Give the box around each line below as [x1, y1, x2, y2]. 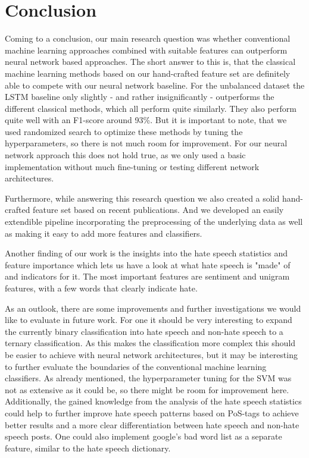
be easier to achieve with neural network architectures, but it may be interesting [5, 348, 298, 360]
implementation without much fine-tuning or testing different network [5, 160, 260, 172]
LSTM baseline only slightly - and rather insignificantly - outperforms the [5, 90, 274, 103]
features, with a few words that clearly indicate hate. [5, 282, 198, 294]
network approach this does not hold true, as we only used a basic [5, 149, 246, 161]
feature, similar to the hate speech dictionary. [5, 441, 171, 454]
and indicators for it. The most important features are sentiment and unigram [5, 270, 290, 283]
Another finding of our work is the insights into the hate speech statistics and [5, 247, 288, 259]
